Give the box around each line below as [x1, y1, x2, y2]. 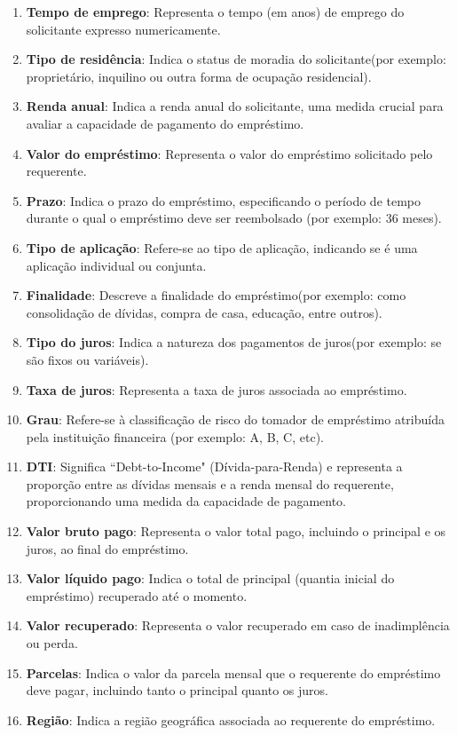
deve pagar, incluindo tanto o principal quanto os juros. [26, 681, 329, 699]
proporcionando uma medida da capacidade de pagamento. [26, 492, 347, 510]
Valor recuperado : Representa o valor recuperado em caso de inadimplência [26, 616, 450, 635]
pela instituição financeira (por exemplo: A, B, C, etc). [26, 427, 324, 446]
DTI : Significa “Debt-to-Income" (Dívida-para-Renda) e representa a [26, 457, 403, 476]
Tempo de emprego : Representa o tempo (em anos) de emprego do [26, 3, 405, 20]
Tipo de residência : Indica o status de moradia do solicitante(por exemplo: [26, 50, 446, 68]
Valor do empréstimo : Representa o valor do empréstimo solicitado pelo [26, 144, 433, 162]
